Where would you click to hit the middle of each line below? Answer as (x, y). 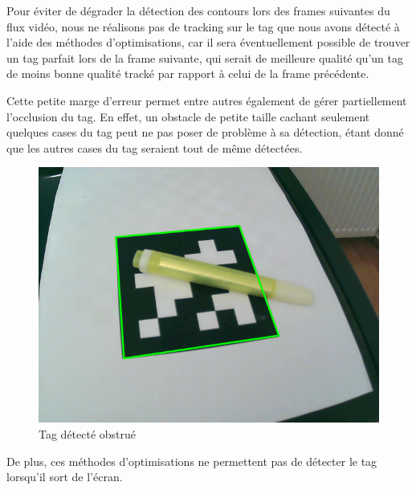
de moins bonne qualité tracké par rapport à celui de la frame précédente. (188, 73)
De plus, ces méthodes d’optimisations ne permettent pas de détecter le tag (192, 461)
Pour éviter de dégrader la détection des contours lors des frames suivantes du (198, 10)
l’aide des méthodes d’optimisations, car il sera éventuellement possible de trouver (208, 42)
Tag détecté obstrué (88, 433)
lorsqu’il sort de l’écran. (65, 477)
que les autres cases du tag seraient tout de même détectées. (155, 147)
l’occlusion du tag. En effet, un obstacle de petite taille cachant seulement (188, 116)
